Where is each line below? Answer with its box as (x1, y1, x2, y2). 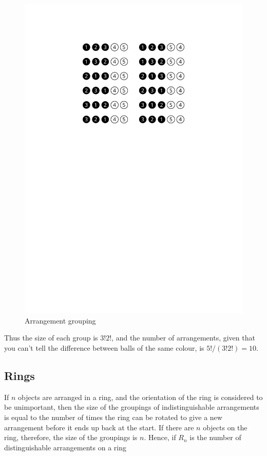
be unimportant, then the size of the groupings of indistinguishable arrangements (4, 402, 259, 412)
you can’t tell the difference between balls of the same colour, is (4, 342, 204, 353)
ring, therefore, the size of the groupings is (4, 432, 138, 443)
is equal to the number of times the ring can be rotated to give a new (4, 411, 222, 422)
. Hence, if (144, 432, 176, 443)
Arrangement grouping (25, 315, 96, 326)
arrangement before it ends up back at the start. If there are (4, 422, 194, 432)
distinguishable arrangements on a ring (4, 442, 126, 452)
